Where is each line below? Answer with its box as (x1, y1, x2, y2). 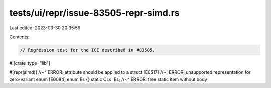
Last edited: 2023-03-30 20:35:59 (9, 25, 81, 31)
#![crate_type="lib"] (9, 60, 50, 66)
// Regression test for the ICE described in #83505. (20, 47, 155, 53)
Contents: (9, 34, 30, 40)
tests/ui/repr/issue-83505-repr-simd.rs (9, 7, 180, 18)
